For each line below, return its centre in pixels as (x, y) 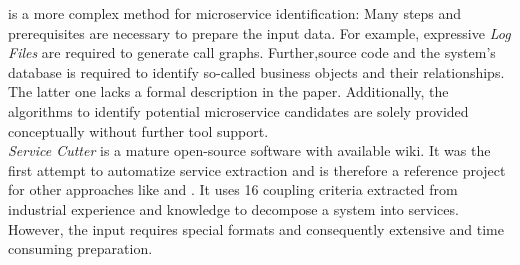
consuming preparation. (80, 248)
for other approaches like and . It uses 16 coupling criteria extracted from (233, 189)
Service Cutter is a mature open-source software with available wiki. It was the (249, 150)
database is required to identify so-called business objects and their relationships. (256, 71)
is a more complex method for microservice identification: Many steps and (235, 13)
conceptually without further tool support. (138, 130)
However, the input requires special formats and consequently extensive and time (256, 228)
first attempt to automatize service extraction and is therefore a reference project (257, 169)
